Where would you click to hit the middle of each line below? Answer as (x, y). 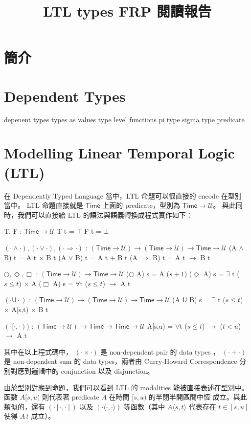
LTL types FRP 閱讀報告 (127, 11)
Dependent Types (65, 96)
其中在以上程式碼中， (38, 351)
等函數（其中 (145, 406)
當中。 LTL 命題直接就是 (44, 205)
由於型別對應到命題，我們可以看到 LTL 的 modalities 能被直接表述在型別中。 (126, 387)
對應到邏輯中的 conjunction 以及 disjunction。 (82, 370)
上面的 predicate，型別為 (141, 205)
